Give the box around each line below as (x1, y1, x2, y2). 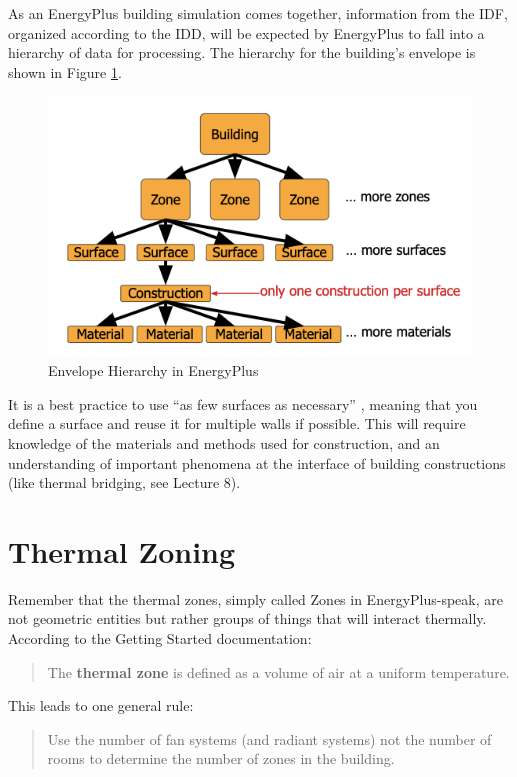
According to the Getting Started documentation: (8, 628, 312, 649)
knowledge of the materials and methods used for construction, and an (8, 432, 440, 453)
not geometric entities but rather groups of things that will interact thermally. (8, 608, 487, 629)
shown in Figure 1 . (8, 61, 122, 82)
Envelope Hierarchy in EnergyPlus (48, 360, 259, 381)
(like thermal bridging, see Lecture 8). (8, 472, 241, 493)
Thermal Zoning (8, 530, 236, 571)
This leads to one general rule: (8, 695, 194, 716)
